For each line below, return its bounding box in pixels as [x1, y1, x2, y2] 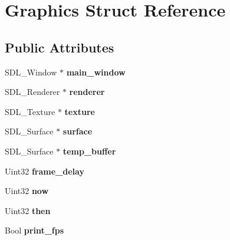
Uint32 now [5, 185, 49, 197]
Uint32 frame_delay [5, 165, 84, 177]
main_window [66, 65, 126, 78]
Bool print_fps [5, 224, 64, 236]
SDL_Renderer [5, 86, 60, 98]
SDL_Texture [5, 105, 55, 117]
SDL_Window [5, 65, 57, 78]
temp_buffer [63, 144, 116, 157]
